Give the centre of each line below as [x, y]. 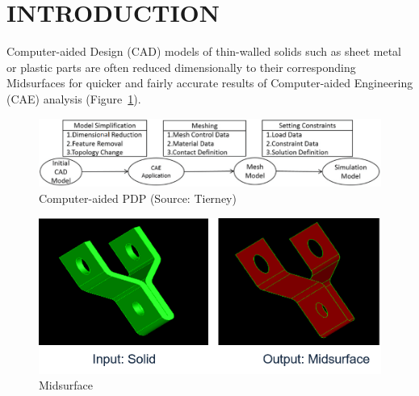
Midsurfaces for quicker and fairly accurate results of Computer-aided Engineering [210, 83]
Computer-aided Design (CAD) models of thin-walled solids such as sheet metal [204, 51]
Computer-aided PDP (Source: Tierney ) [138, 198]
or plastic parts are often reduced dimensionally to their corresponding [181, 67]
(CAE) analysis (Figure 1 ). [74, 98]
